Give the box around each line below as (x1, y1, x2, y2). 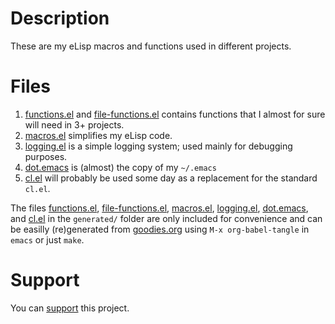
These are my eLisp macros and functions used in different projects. (10, 40, 292, 52)
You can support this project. (10, 302, 130, 314)
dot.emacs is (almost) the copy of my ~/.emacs (24, 161, 217, 173)
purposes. (24, 150, 68, 162)
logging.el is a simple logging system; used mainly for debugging (24, 140, 293, 152)
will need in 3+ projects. (24, 118, 125, 131)
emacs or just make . (10, 233, 85, 246)
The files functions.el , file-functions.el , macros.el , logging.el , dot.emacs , (10, 202, 309, 214)
